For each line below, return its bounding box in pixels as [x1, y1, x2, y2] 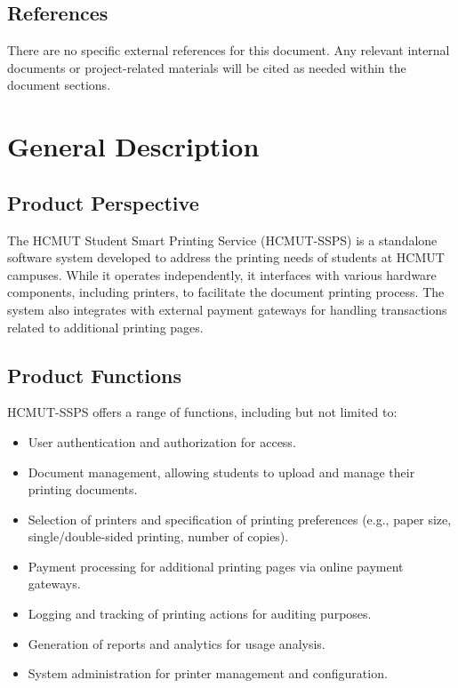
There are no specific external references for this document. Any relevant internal [7, 41, 450, 60]
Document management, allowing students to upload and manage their [28, 462, 415, 481]
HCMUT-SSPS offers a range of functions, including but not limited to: [7, 403, 398, 421]
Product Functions [7, 361, 182, 388]
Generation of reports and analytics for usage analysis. [28, 634, 325, 652]
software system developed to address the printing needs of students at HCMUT [7, 248, 445, 267]
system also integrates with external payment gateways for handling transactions [7, 300, 447, 318]
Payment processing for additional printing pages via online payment [28, 556, 404, 575]
